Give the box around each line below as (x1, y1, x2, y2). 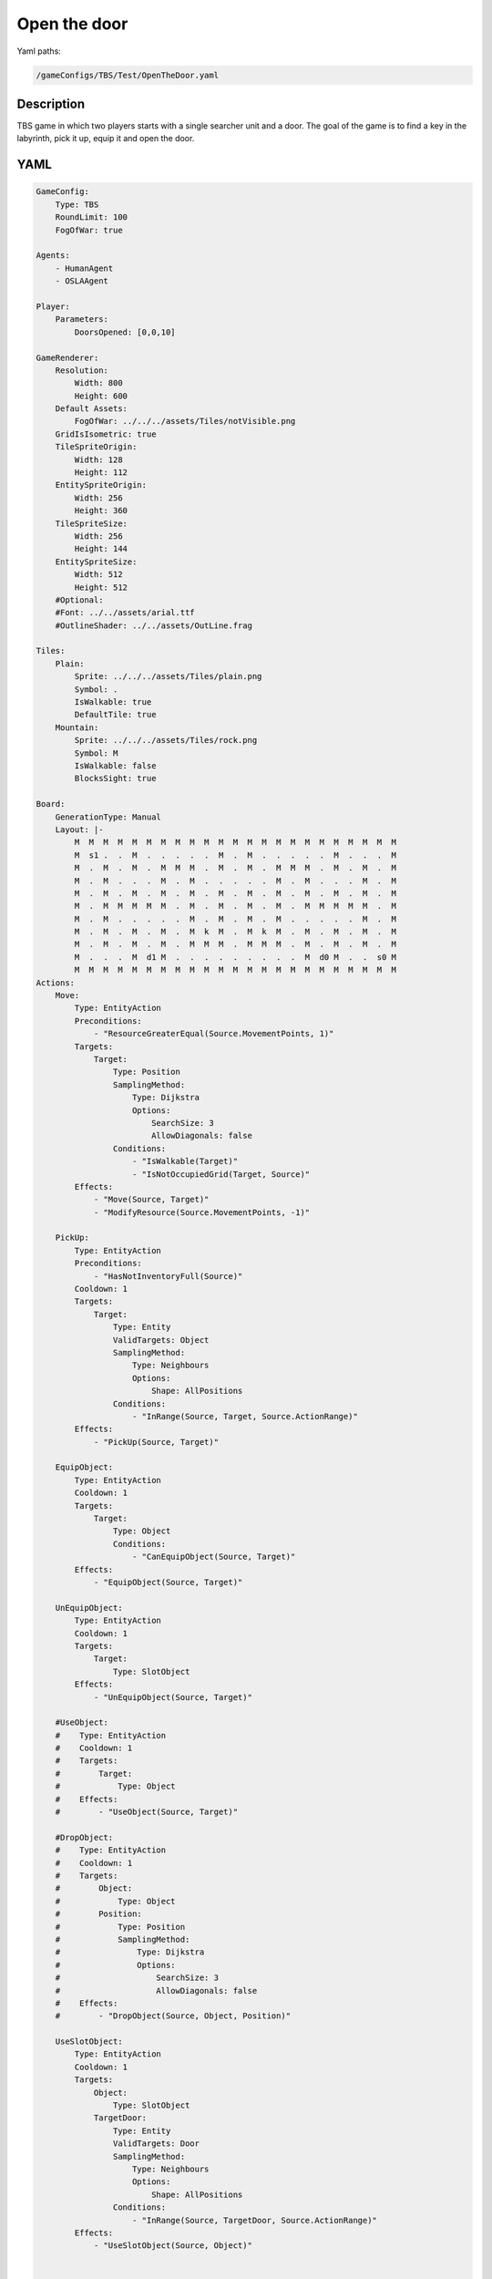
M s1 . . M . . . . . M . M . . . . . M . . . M (74, 850, 396, 861)
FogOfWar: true (55, 224, 123, 235)
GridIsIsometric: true (55, 428, 157, 439)
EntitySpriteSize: (55, 556, 138, 567)
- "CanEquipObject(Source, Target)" (132, 1552, 296, 1562)
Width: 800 (74, 378, 123, 388)
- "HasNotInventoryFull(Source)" (93, 1271, 243, 1281)
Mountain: (55, 722, 99, 733)
